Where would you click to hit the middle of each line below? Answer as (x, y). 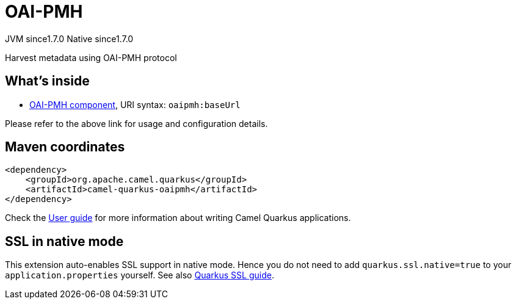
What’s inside (47, 81)
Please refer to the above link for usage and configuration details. (136, 123)
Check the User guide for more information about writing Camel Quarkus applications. (178, 218)
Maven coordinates (65, 147)
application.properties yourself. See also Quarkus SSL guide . (140, 275)
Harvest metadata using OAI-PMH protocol (91, 57)
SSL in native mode (64, 241)
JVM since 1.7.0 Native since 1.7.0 (69, 38)
